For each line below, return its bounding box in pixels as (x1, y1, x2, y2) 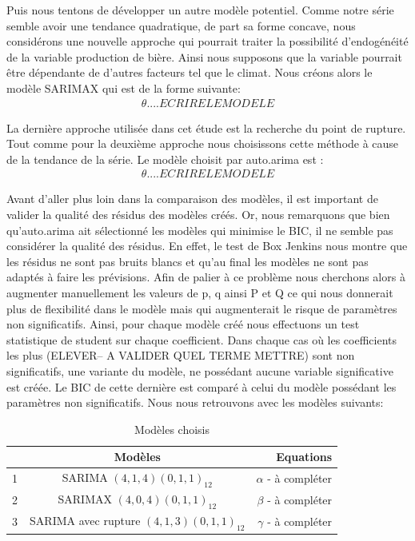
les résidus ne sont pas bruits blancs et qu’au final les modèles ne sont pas (6, 253, 369, 269)
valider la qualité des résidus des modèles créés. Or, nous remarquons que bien (6, 206, 390, 222)
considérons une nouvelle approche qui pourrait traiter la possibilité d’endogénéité (6, 33, 409, 50)
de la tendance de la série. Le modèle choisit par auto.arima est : (6, 150, 324, 167)
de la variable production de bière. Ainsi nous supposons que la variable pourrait (6, 48, 402, 65)
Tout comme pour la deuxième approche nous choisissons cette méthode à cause (6, 135, 399, 152)
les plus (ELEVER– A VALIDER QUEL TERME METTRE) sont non (6, 347, 355, 364)
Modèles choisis (134, 420, 209, 437)
